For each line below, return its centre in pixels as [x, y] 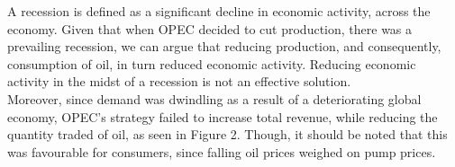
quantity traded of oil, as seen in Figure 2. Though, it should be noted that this [227, 134]
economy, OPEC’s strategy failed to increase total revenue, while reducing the [223, 116]
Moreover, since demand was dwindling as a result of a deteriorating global [214, 98]
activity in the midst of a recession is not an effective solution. [179, 81]
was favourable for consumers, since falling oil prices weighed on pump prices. [222, 151]
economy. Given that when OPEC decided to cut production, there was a [210, 28]
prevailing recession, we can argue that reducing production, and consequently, [224, 46]
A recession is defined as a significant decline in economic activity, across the [219, 11]
